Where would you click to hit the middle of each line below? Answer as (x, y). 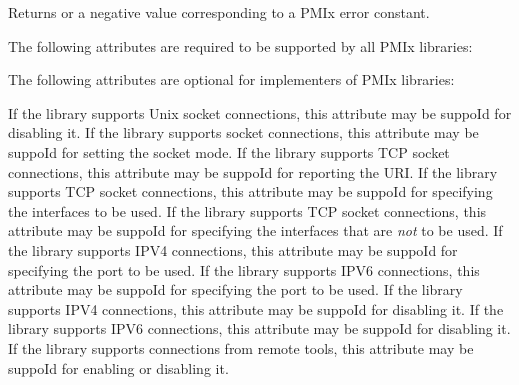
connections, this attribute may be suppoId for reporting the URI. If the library (253, 171)
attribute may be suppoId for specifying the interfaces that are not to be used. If (255, 230)
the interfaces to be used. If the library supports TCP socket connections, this (247, 210)
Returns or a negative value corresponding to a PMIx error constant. (219, 12)
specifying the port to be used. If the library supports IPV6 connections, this (244, 269)
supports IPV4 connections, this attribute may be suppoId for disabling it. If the (256, 308)
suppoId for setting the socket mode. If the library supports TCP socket (229, 151)
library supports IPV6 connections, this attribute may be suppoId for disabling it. (259, 328)
